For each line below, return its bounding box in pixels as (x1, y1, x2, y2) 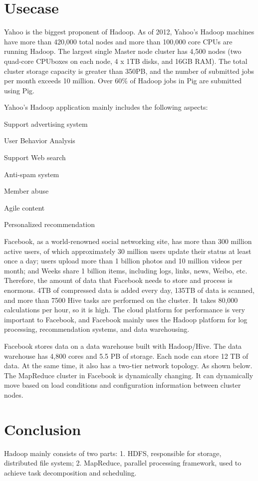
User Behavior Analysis (4, 135, 75, 146)
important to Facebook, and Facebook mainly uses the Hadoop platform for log (4, 314, 248, 324)
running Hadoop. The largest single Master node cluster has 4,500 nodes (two (4, 46, 242, 56)
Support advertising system (4, 118, 88, 129)
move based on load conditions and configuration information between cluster (4, 380, 241, 390)
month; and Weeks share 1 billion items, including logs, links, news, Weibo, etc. (4, 265, 248, 275)
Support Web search (4, 152, 66, 163)
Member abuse (4, 186, 49, 196)
